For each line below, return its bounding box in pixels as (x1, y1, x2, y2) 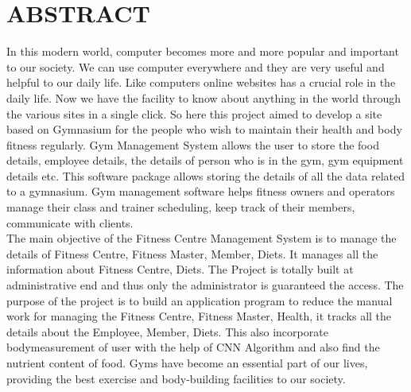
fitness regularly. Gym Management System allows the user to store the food (6, 136, 379, 153)
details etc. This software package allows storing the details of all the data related (6, 167, 405, 184)
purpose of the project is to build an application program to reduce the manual (6, 292, 393, 309)
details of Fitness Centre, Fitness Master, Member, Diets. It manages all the (6, 245, 378, 262)
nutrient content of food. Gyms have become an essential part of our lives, (6, 355, 368, 371)
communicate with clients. (6, 214, 134, 231)
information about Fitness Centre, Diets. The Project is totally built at (6, 261, 354, 278)
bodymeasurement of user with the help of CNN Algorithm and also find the (6, 339, 380, 355)
